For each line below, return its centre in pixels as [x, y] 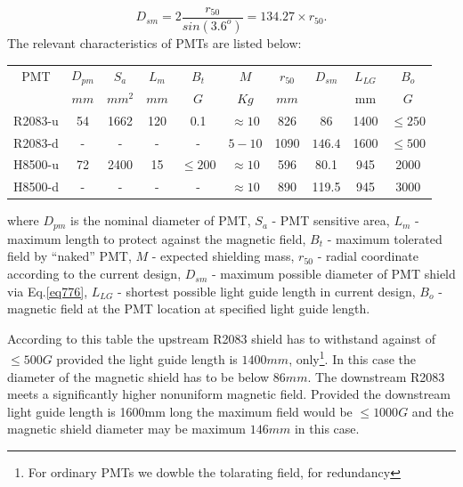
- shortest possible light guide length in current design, [267, 291]
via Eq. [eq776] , [48, 291]
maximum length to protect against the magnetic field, [157, 238]
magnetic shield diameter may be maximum [127, 429]
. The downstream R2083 [376, 376]
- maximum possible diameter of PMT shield [333, 274]
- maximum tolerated [385, 238]
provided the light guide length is [147, 359]
